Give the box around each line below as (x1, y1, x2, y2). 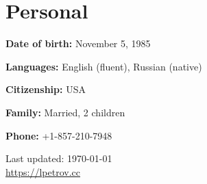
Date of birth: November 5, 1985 (5, 36, 151, 51)
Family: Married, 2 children (5, 105, 125, 119)
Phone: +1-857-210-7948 (5, 128, 112, 142)
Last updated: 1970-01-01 (5, 151, 112, 166)
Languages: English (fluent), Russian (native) (5, 59, 202, 73)
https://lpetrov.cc (5, 164, 81, 179)
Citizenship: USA (5, 82, 86, 96)
